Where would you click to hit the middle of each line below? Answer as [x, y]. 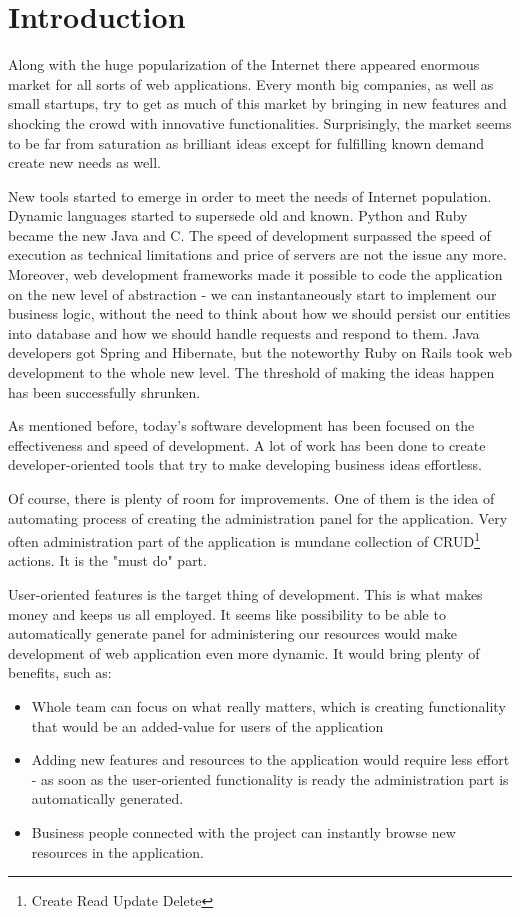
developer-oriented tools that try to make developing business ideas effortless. [245, 464]
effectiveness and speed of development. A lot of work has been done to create [247, 444]
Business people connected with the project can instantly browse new [243, 831]
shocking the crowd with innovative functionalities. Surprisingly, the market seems [260, 122]
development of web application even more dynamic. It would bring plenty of [244, 652]
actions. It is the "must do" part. [107, 560]
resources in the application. [117, 851]
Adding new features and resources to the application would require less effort [270, 759]
